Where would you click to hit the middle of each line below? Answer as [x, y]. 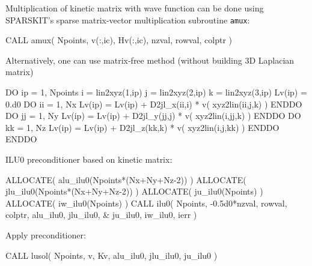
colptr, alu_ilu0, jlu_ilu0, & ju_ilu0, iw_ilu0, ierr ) [101, 215]
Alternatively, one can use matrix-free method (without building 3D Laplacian [150, 60]
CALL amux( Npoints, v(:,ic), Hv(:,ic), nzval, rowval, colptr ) [119, 40]
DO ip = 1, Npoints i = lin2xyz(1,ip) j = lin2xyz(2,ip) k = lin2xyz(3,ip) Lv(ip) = [156, 92]
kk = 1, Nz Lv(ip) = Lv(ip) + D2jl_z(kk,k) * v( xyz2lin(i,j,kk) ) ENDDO [142, 127]
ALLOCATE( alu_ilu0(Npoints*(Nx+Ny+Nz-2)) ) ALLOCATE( [126, 179]
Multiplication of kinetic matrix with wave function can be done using [135, 8]
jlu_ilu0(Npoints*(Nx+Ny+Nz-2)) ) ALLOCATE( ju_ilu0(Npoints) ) [134, 191]
